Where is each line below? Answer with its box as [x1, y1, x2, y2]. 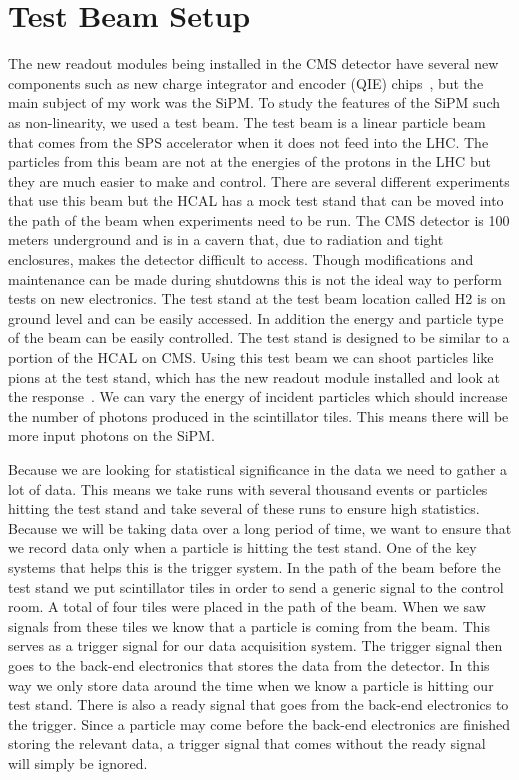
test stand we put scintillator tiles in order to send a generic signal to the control [8, 576, 504, 597]
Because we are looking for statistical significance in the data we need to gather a [8, 459, 508, 479]
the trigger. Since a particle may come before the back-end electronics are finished [8, 713, 511, 734]
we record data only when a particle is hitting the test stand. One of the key [8, 537, 477, 558]
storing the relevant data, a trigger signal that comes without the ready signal [8, 733, 486, 754]
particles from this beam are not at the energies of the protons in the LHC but [8, 151, 491, 172]
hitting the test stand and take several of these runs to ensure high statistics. [8, 498, 480, 519]
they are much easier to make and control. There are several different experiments [8, 170, 510, 191]
